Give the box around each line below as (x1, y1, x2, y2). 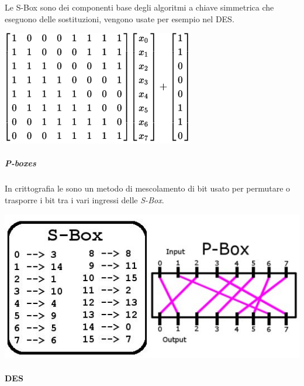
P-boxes (5, 157, 36, 169)
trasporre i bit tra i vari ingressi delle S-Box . (5, 193, 164, 206)
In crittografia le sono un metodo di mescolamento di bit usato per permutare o (5, 182, 291, 194)
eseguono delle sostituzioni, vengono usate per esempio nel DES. (5, 12, 234, 25)
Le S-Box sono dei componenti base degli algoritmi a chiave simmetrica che (5, 1, 274, 13)
